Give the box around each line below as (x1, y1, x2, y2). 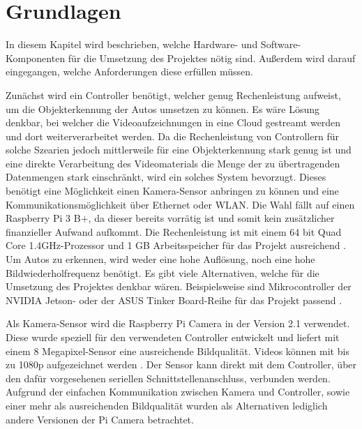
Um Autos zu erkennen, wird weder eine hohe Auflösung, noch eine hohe (6, 252, 315, 266)
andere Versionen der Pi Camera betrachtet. (6, 412, 194, 426)
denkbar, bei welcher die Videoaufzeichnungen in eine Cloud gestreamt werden (6, 115, 341, 130)
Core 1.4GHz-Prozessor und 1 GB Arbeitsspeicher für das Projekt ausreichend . (6, 238, 347, 253)
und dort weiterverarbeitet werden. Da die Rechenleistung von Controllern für (6, 128, 339, 143)
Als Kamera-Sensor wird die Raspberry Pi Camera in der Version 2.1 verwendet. (6, 316, 350, 331)
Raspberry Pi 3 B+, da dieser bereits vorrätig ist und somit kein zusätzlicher (6, 211, 335, 225)
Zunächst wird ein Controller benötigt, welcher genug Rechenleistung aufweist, (6, 87, 341, 102)
